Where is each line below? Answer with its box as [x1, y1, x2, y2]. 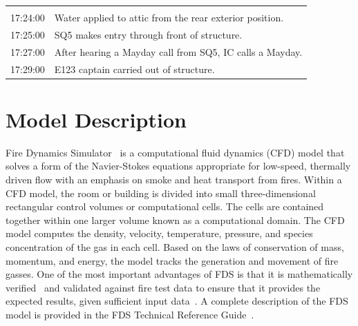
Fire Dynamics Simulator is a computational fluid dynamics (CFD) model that [6, 145, 345, 159]
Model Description [6, 105, 187, 133]
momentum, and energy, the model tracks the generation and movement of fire [6, 253, 339, 267]
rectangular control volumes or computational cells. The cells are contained [6, 199, 324, 214]
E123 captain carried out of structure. [54, 61, 215, 76]
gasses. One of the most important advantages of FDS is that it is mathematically [6, 267, 353, 281]
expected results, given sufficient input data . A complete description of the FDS [6, 294, 348, 308]
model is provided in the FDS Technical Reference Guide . [6, 307, 254, 321]
